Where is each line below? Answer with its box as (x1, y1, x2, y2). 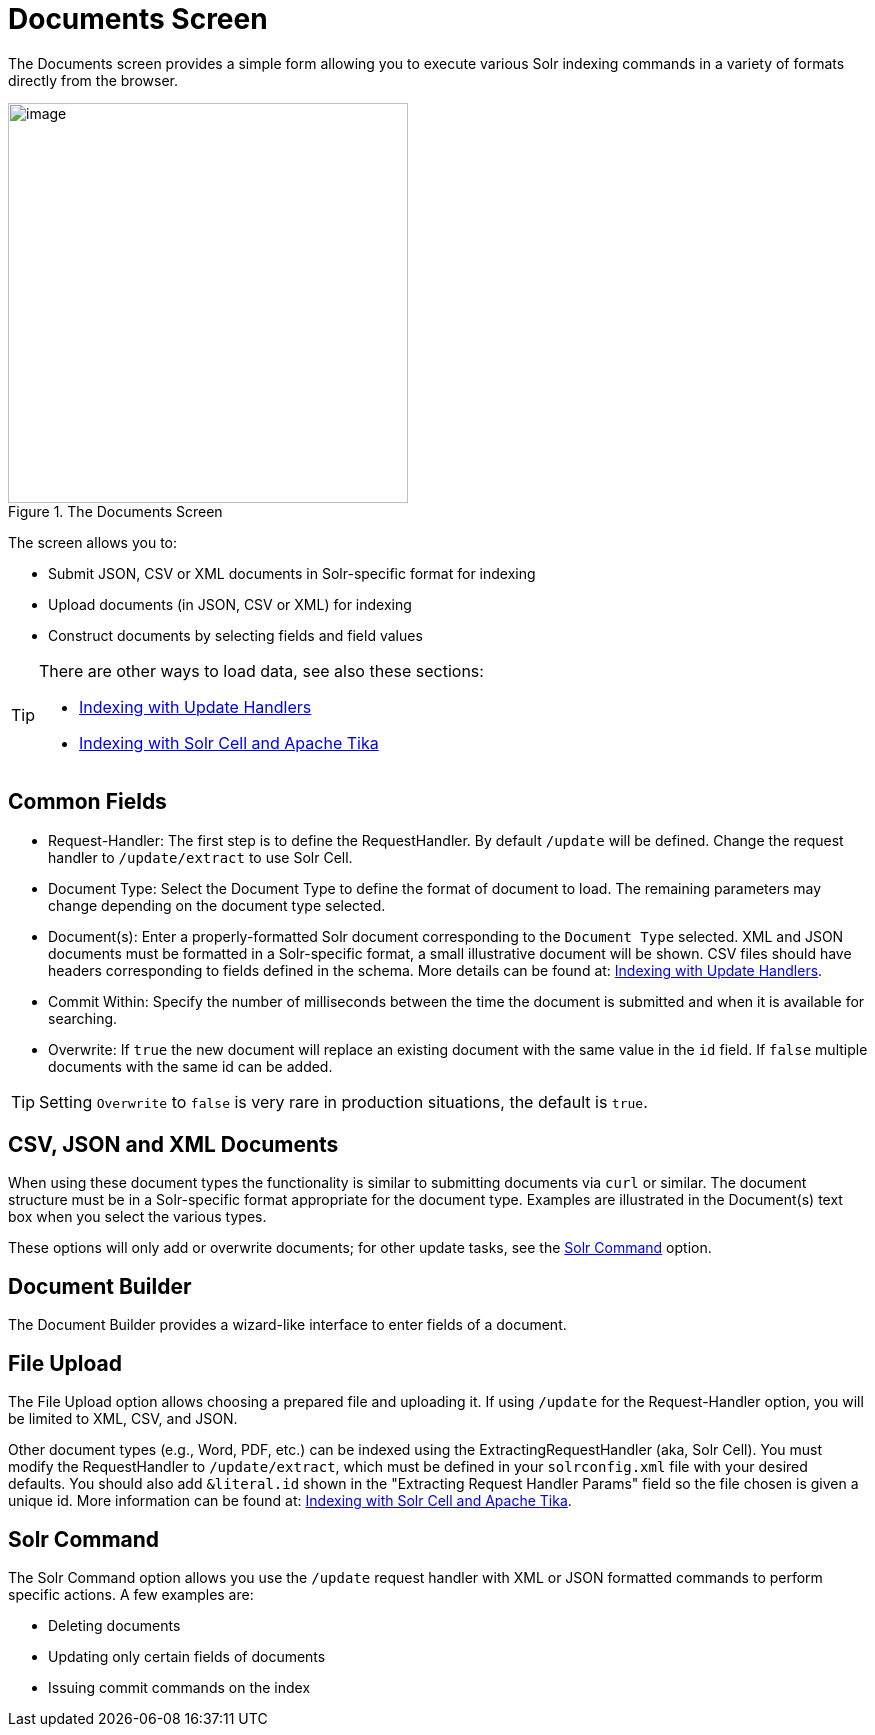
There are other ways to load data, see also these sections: (39, 660, 484, 681)
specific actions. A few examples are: (8, 1585, 254, 1603)
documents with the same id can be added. (48, 1057, 333, 1075)
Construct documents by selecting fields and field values (48, 626, 423, 644)
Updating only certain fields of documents (48, 1647, 326, 1665)
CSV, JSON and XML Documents (8, 1132, 339, 1158)
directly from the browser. (8, 71, 178, 89)
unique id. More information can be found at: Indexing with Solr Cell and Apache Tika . (8, 1492, 572, 1510)
